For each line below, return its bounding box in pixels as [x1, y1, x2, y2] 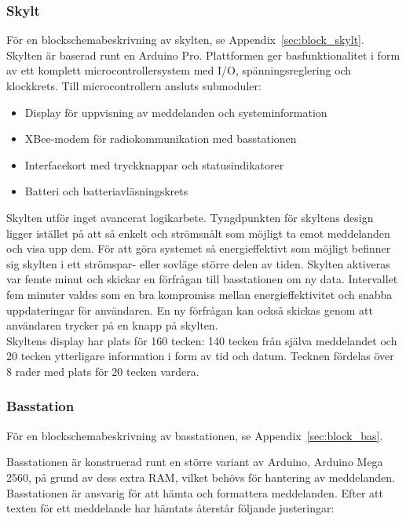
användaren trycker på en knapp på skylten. [6, 317, 218, 333]
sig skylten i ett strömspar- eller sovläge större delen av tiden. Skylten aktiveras [6, 255, 390, 271]
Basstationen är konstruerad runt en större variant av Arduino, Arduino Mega [6, 454, 383, 470]
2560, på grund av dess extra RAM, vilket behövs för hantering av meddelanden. [6, 468, 395, 485]
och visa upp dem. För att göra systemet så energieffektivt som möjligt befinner [6, 240, 391, 257]
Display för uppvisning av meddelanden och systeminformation [24, 104, 327, 120]
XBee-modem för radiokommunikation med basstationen [24, 130, 297, 147]
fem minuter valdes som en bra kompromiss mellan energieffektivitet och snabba [6, 286, 393, 302]
